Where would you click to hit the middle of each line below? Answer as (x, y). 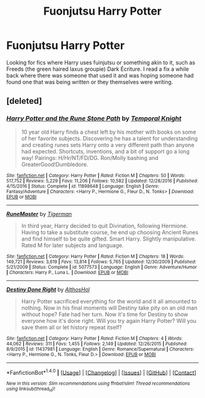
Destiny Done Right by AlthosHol (48, 289)
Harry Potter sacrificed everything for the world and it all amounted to (109, 301)
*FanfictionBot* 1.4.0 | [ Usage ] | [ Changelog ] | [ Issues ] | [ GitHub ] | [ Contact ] (101, 372)
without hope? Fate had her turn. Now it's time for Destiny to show (105, 314)
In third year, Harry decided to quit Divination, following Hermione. (104, 226)
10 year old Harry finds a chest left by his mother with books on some (109, 132)
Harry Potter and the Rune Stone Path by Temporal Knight (94, 118)
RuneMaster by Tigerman (39, 214)
